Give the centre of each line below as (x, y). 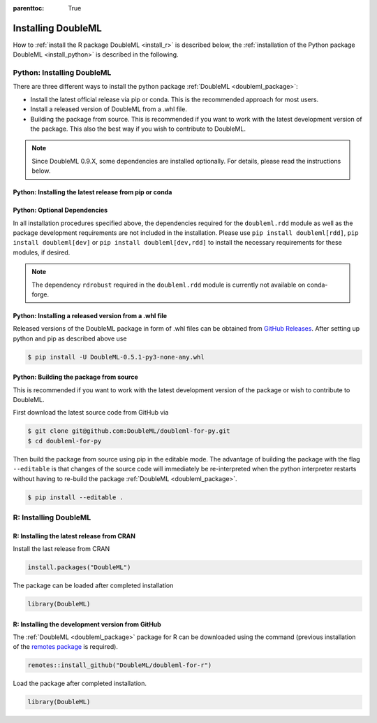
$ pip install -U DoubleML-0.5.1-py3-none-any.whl (116, 357)
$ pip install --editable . (75, 497)
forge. (40, 294)
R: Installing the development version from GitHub (87, 624)
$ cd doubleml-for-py (65, 441)
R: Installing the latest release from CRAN (74, 536)
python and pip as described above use (70, 338)
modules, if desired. (42, 252)
